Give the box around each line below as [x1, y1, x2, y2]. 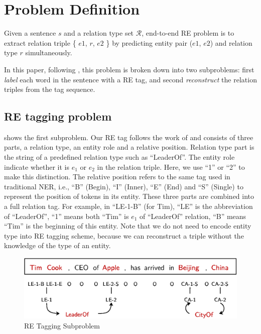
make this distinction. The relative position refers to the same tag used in [4, 171, 230, 182]
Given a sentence [4, 28, 56, 38]
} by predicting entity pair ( [106, 37, 193, 48]
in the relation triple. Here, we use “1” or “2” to [97, 161, 245, 172]
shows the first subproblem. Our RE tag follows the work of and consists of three [4, 132, 253, 142]
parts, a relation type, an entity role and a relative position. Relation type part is [4, 142, 254, 152]
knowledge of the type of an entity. [4, 240, 111, 251]
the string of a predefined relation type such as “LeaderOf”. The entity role [4, 152, 235, 162]
